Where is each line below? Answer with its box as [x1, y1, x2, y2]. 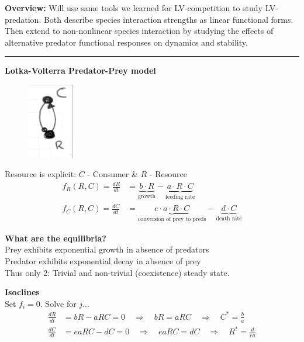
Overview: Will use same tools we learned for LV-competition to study [5, 2, 262, 13]
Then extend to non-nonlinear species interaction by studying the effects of [5, 25, 274, 37]
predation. [5, 13, 42, 25]
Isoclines [5, 286, 40, 298]
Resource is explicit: [5, 168, 77, 180]
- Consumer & [87, 168, 138, 180]
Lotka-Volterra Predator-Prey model [5, 64, 156, 77]
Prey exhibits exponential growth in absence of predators [5, 243, 209, 255]
